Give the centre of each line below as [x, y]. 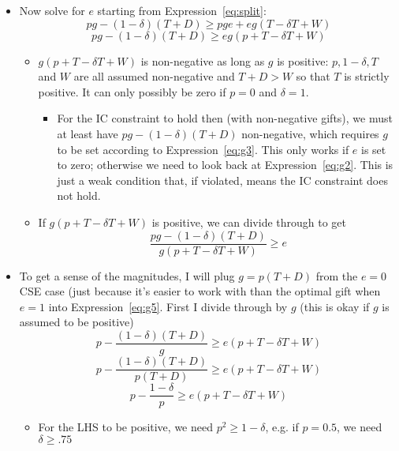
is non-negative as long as [203, 60]
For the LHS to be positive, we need [125, 427]
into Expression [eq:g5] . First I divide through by [168, 306]
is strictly [367, 76]
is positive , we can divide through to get [249, 222]
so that [313, 76]
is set [374, 149]
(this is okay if [335, 306]
